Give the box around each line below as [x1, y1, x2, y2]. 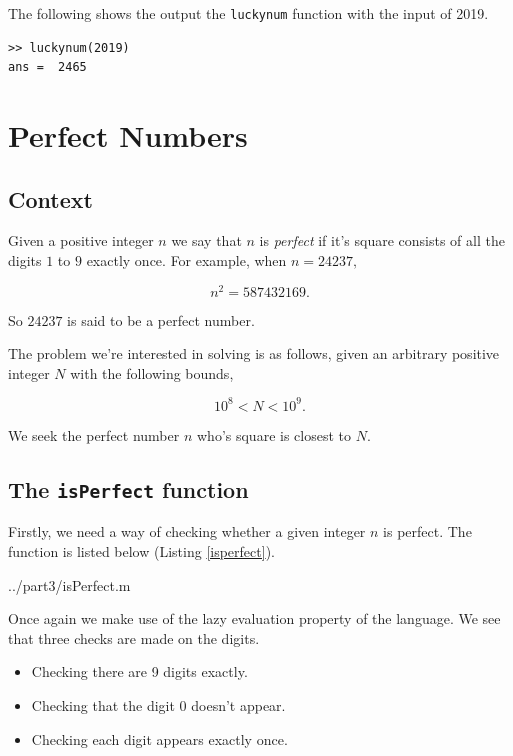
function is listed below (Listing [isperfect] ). [8, 540, 275, 561]
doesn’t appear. [191, 694, 286, 715]
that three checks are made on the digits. [8, 627, 260, 648]
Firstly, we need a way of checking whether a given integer [8, 521, 366, 542]
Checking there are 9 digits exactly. [31, 661, 248, 682]
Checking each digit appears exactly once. [31, 728, 288, 749]
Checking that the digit [31, 694, 175, 715]
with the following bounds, [70, 362, 234, 383]
